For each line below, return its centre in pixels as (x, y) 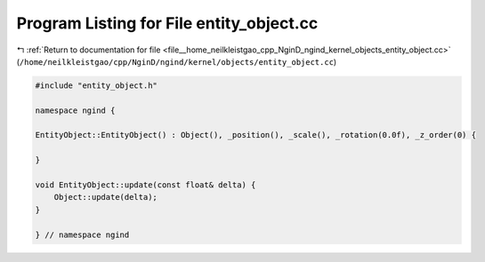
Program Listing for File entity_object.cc (167, 23)
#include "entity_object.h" (96, 85)
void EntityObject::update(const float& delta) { (145, 185)
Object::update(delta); (105, 197)
